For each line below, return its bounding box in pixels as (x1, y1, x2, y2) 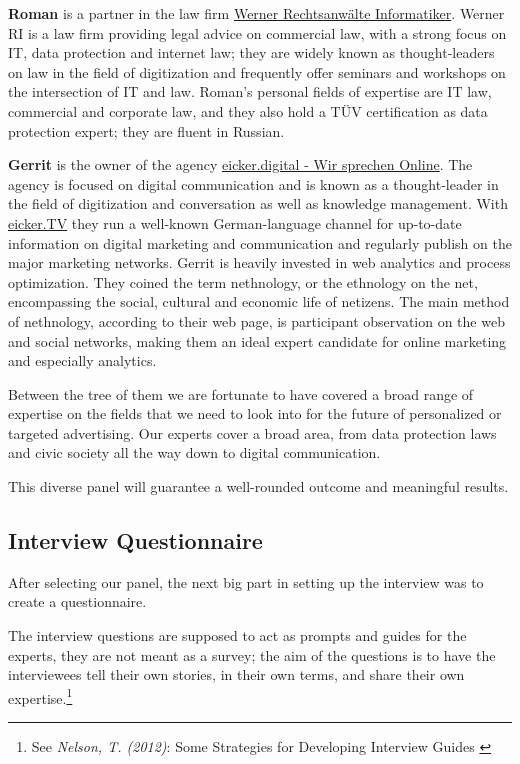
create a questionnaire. (8, 591, 147, 612)
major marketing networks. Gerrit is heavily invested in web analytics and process (8, 252, 511, 273)
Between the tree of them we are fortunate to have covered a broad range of (8, 383, 474, 404)
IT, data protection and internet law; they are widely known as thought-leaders (8, 42, 495, 63)
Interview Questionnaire (8, 525, 263, 556)
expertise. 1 (8, 684, 73, 708)
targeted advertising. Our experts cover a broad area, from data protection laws (8, 422, 497, 443)
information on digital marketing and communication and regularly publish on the (8, 232, 512, 253)
